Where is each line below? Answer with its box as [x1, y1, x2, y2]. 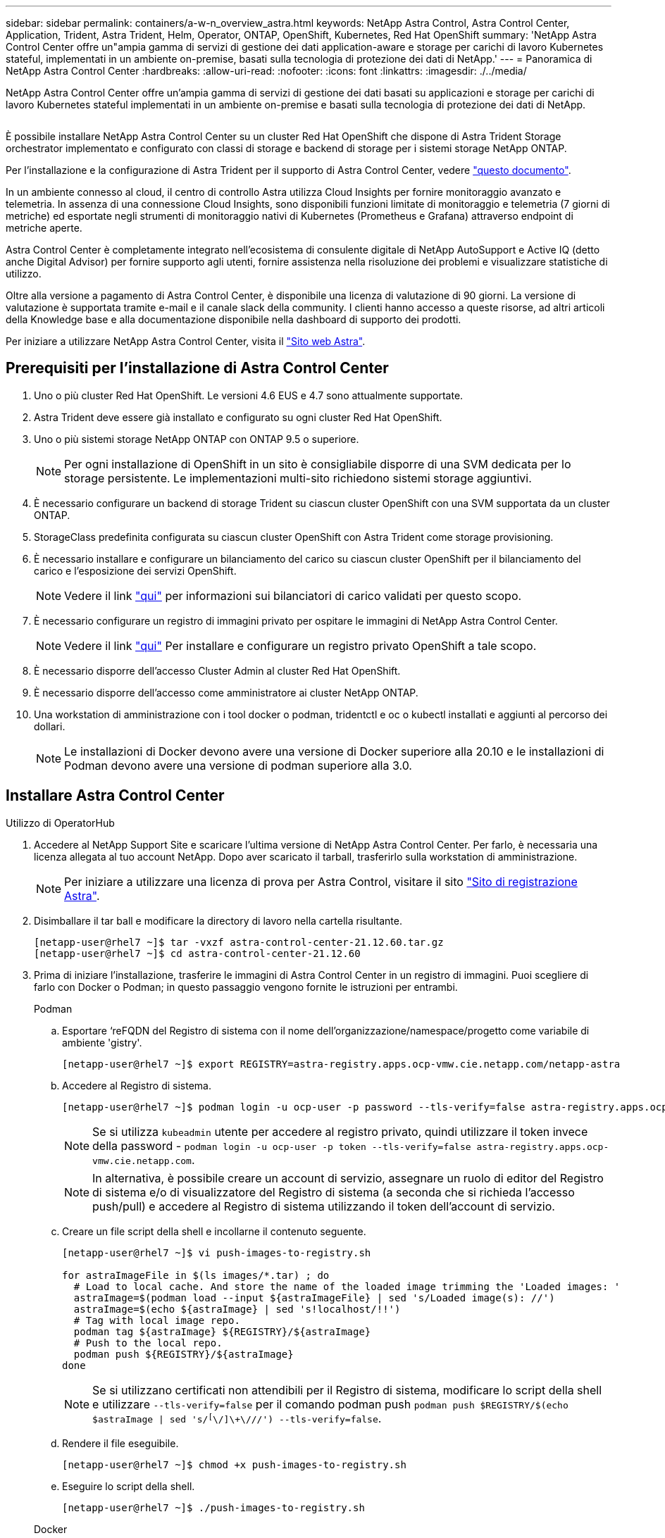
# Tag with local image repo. [73, 1314, 240, 1326]
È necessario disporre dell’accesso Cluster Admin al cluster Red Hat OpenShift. [34, 664, 401, 677]
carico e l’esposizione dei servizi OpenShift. [34, 564, 237, 577]
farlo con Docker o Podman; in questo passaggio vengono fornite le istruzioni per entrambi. [34, 980, 458, 993]
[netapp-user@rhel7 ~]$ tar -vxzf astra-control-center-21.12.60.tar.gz [34, 936, 444, 948]
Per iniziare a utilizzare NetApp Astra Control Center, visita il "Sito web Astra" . [6, 335, 366, 347]
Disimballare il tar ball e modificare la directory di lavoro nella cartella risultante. [34, 914, 402, 927]
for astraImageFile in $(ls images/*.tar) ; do [62, 1269, 330, 1281]
